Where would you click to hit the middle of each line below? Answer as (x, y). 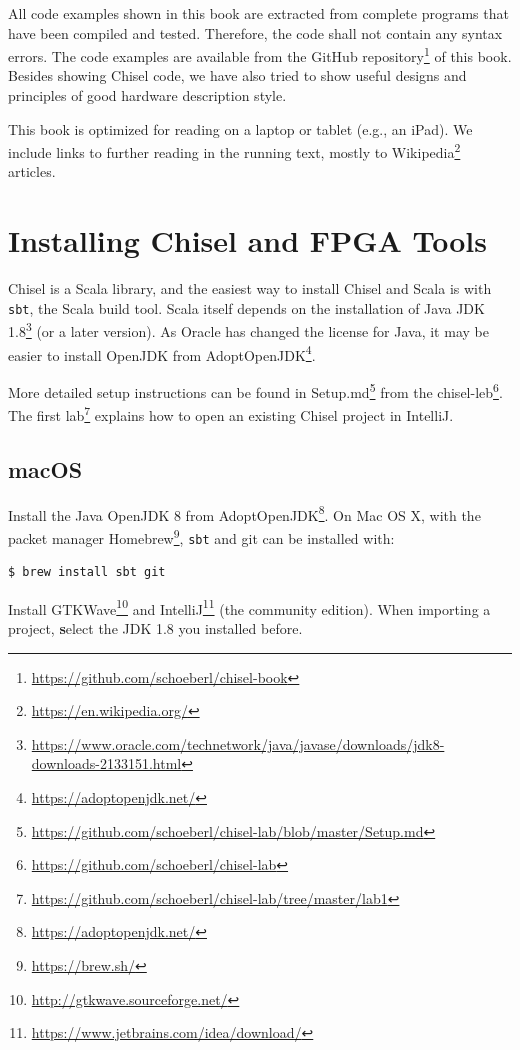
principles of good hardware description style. (147, 95)
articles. (32, 171)
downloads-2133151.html (106, 763)
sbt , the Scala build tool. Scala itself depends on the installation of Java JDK (246, 307)
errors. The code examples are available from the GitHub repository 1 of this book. (260, 54)
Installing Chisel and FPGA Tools (247, 240)
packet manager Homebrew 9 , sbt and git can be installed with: (201, 536)
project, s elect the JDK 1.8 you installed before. (155, 628)
